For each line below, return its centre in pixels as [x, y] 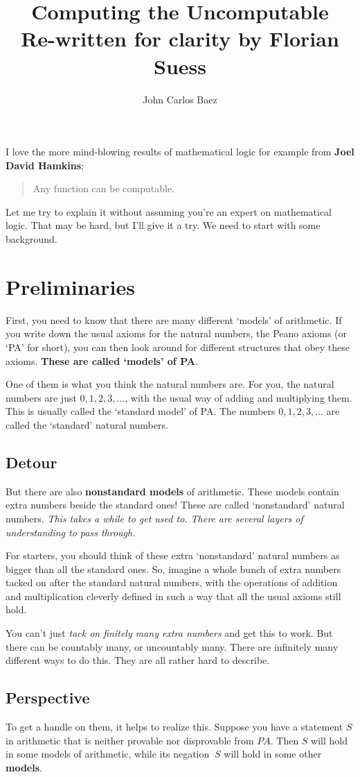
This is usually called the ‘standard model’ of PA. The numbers [141, 411]
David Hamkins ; [45, 165]
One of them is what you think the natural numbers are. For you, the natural [170, 384]
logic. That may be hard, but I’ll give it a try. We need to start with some [163, 225]
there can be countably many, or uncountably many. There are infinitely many [172, 646]
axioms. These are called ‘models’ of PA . [102, 360]
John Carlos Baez [180, 99]
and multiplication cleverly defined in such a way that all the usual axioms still [173, 596]
